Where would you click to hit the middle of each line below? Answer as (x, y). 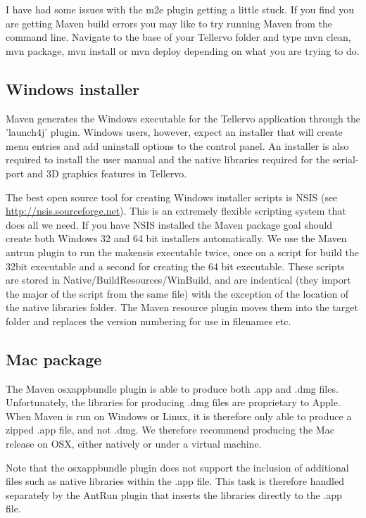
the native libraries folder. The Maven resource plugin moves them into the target (182, 307)
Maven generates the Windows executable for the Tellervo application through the (183, 118)
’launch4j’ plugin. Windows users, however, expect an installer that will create (174, 132)
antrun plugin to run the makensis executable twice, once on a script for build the (183, 252)
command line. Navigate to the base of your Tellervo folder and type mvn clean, (178, 37)
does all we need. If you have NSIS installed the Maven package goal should (169, 224)
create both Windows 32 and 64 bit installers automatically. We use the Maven (176, 238)
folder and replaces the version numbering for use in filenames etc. (149, 321)
